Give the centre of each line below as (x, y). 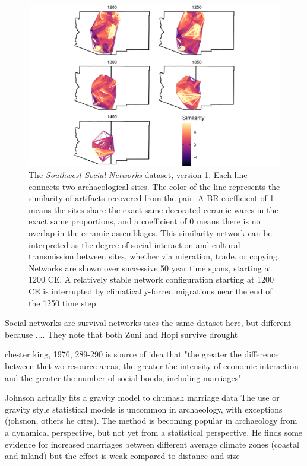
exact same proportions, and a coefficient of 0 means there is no (145, 221)
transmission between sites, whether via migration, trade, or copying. (154, 256)
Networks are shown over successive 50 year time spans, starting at (150, 267)
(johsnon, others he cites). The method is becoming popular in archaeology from (151, 421)
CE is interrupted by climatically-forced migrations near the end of (151, 291)
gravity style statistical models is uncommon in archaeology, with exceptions (144, 409)
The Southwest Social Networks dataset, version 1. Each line (138, 175)
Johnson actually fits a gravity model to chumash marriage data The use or (142, 397)
